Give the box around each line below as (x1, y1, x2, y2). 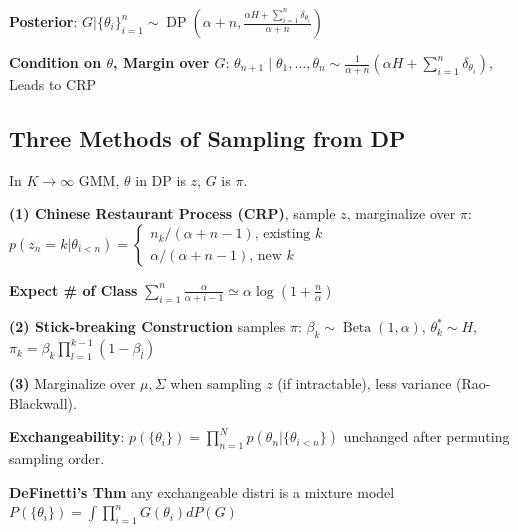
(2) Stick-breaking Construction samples (9, 316, 286, 337)
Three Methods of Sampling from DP (9, 122, 406, 153)
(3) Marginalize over (9, 373, 136, 394)
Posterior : (9, 11, 78, 31)
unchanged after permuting (343, 426, 510, 447)
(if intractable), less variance (277, 373, 452, 394)
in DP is (135, 169, 186, 190)
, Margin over (113, 52, 210, 72)
